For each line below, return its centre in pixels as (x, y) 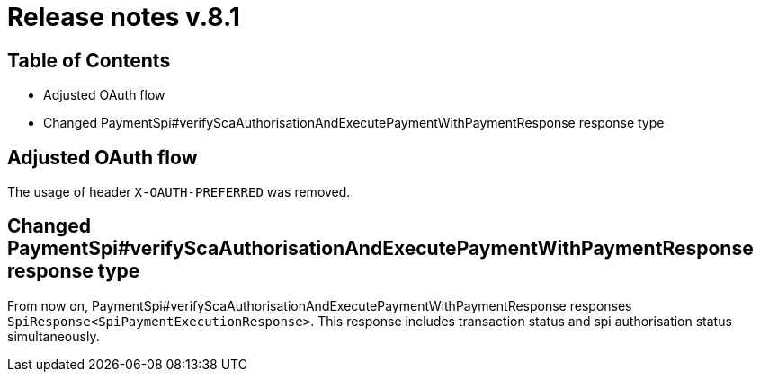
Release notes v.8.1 (124, 17)
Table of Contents (89, 60)
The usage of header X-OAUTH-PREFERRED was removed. (179, 192)
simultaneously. (54, 336)
